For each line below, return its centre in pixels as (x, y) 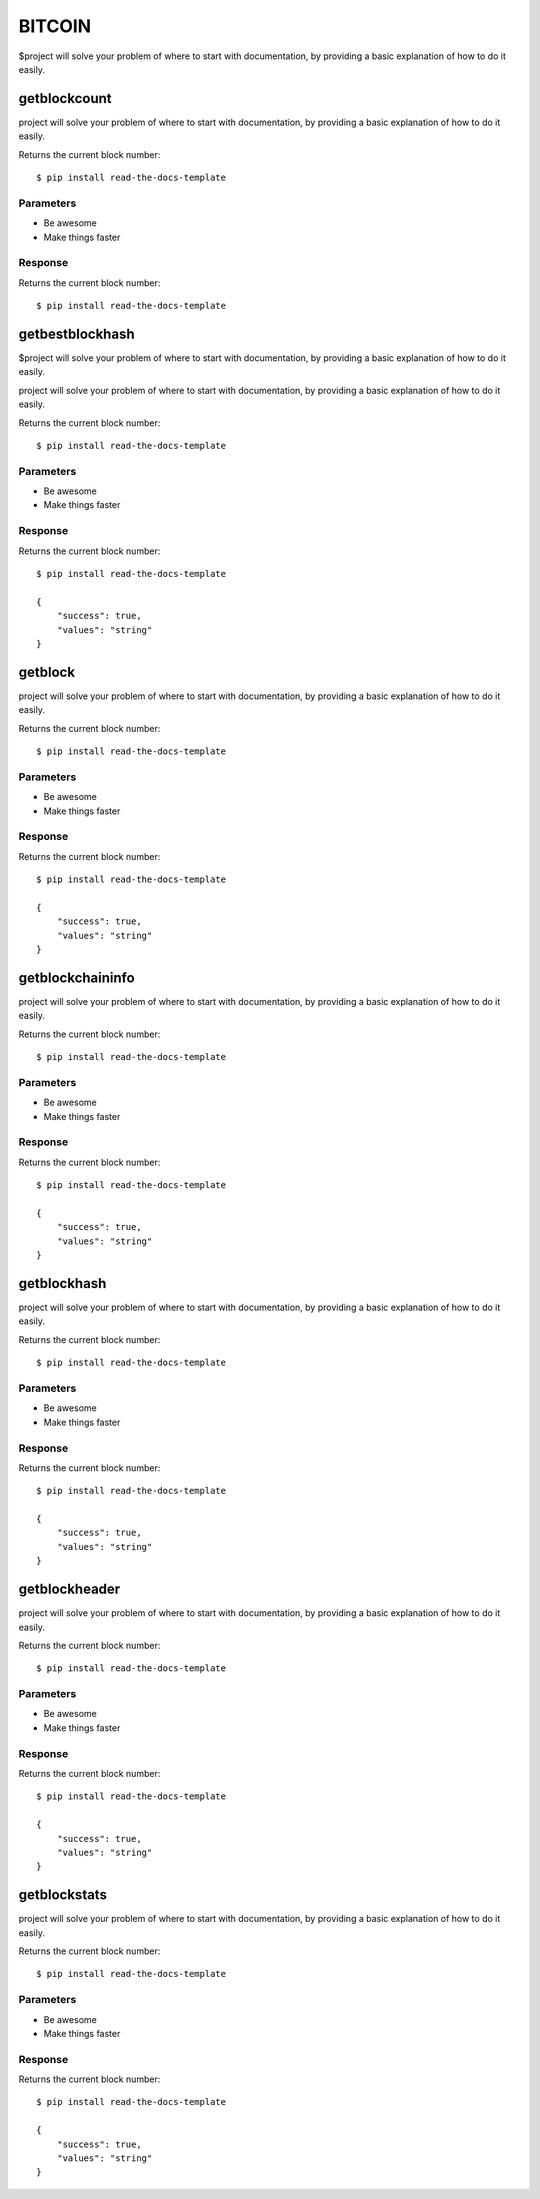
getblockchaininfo (76, 977)
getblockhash (62, 1283)
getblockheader (69, 1589)
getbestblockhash (76, 333)
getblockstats (62, 1895)
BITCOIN (55, 26)
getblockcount (65, 98)
